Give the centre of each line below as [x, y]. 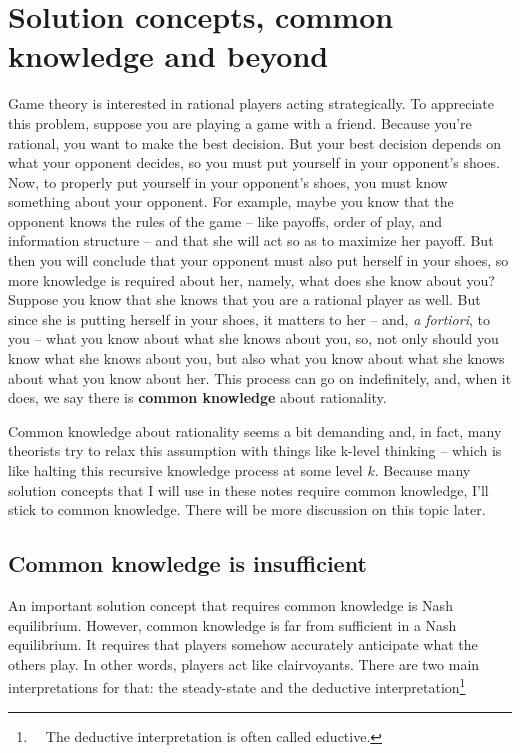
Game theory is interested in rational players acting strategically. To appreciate [251, 103]
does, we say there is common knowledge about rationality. [197, 397]
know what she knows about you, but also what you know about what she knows [256, 358]
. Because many [422, 470]
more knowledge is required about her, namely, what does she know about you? [251, 279]
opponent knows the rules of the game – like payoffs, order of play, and [225, 220]
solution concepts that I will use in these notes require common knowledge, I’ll [248, 489]
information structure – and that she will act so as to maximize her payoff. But [251, 240]
